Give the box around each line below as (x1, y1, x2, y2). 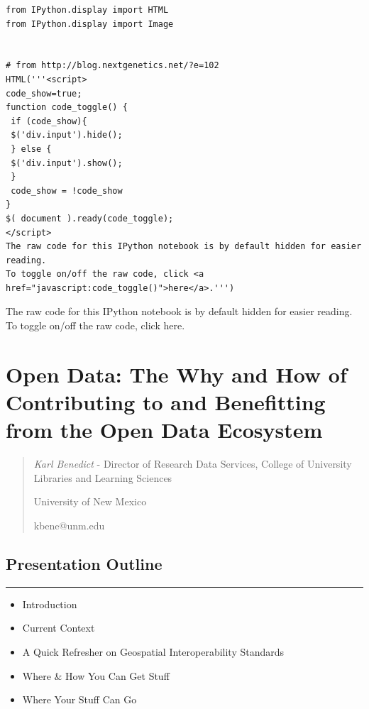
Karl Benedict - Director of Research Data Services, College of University (33, 456, 352, 471)
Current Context (22, 620, 95, 635)
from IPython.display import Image (6, 18, 174, 29)
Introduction (22, 596, 77, 611)
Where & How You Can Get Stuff (22, 668, 170, 683)
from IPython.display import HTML (6, 5, 169, 15)
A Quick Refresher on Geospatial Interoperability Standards (22, 644, 285, 659)
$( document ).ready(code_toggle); (6, 213, 174, 224)
